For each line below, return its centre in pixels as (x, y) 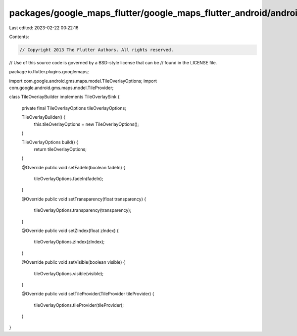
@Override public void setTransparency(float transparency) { (84, 199)
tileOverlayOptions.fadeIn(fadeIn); (69, 179)
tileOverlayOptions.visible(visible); (69, 273)
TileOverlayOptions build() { (50, 142)
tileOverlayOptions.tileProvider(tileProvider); (79, 305)
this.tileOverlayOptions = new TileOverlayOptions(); (86, 124)
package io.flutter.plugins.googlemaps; (49, 72)
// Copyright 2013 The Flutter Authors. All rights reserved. (97, 50)
